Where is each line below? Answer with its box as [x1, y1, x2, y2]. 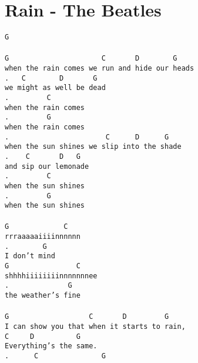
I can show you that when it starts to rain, [5, 322, 186, 331]
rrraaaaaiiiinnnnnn [5, 232, 80, 241]
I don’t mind [5, 252, 55, 261]
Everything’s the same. [5, 342, 98, 351]
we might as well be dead [5, 84, 106, 92]
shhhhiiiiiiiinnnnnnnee [5, 271, 98, 280]
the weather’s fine [5, 291, 80, 300]
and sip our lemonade [5, 162, 89, 171]
